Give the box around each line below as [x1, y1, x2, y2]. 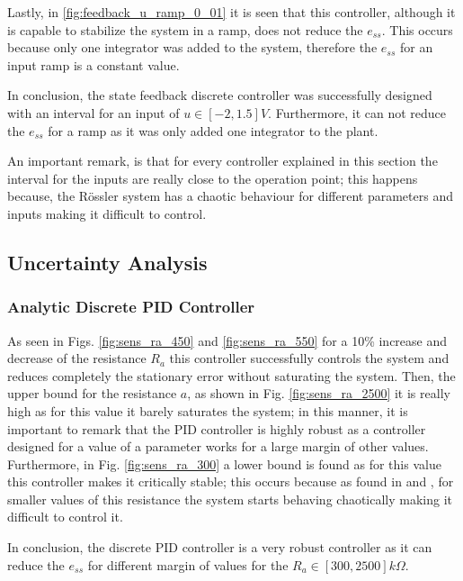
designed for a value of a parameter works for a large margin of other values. [7, 437, 429, 456]
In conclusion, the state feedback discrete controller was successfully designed [7, 86, 432, 104]
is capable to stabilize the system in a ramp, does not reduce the [7, 20, 363, 39]
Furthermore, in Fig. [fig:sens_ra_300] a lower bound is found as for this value [7, 454, 441, 473]
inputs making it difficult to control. [7, 204, 207, 222]
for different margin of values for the [87, 555, 289, 574]
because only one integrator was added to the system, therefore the [7, 38, 378, 57]
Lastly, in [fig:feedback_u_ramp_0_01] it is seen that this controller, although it [7, 3, 456, 21]
